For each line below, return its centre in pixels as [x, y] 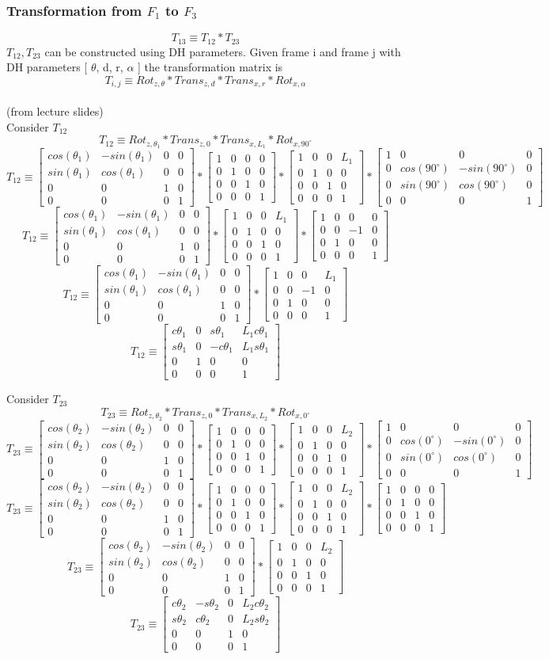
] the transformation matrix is [210, 67]
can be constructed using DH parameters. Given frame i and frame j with [223, 51]
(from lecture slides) [55, 110]
